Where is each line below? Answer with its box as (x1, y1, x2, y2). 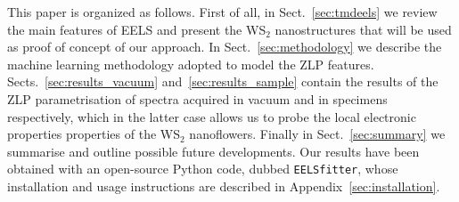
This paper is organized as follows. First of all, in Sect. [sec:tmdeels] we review (7, 3, 438, 20)
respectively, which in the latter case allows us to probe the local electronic (7, 107, 416, 125)
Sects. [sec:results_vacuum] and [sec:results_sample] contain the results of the (7, 72, 439, 91)
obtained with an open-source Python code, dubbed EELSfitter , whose (7, 159, 398, 178)
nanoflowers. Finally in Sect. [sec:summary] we (189, 125, 446, 143)
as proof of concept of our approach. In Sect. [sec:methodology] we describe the (7, 37, 442, 56)
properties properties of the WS (7, 125, 180, 143)
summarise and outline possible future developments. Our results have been (7, 141, 420, 160)
